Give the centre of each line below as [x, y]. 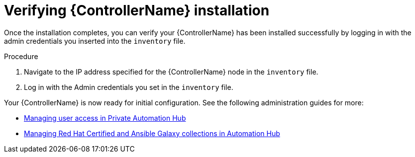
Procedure [21, 56]
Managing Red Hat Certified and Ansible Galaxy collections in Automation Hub [152, 133]
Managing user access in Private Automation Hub [105, 118]
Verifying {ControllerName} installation [137, 10]
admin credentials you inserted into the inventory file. [95, 41]
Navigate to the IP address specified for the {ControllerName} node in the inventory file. [171, 72]
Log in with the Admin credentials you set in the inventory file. [129, 87]
